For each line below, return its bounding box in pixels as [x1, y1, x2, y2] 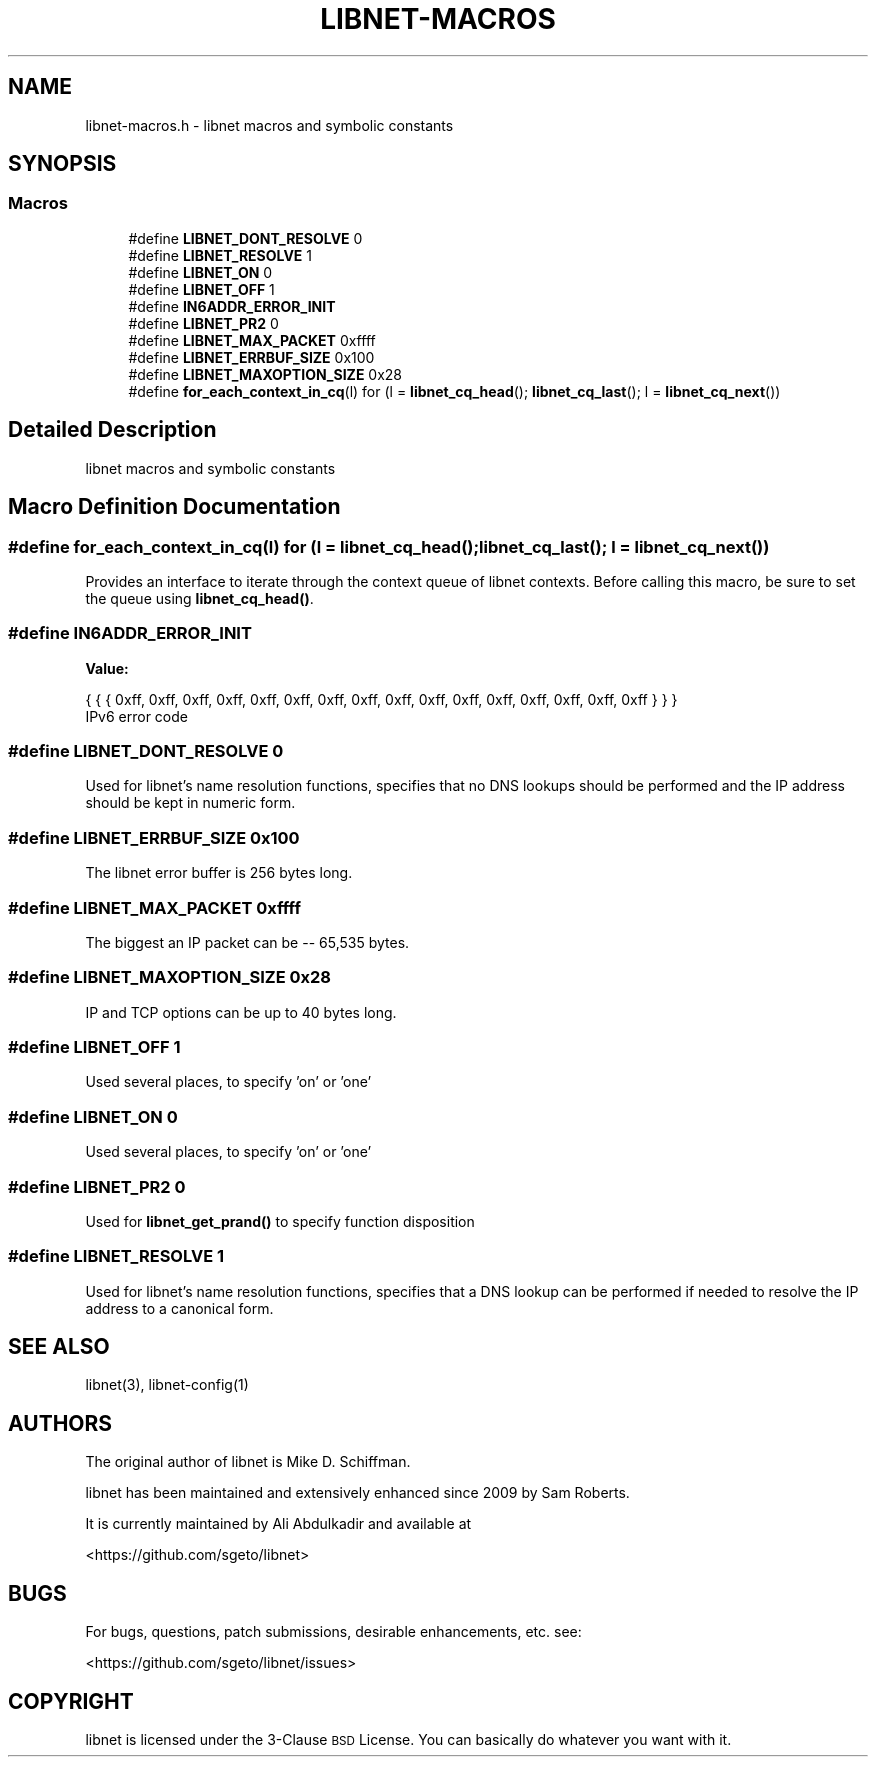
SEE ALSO [8, 1334, 110, 1360]
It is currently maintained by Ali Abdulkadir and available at [85, 1515, 472, 1533]
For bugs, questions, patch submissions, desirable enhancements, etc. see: [85, 1623, 582, 1641]
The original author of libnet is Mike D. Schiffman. [85, 1453, 411, 1471]
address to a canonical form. [85, 1299, 274, 1317]
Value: [85, 659, 129, 677]
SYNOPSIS [8, 151, 117, 177]
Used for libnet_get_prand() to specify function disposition [85, 1212, 475, 1230]
